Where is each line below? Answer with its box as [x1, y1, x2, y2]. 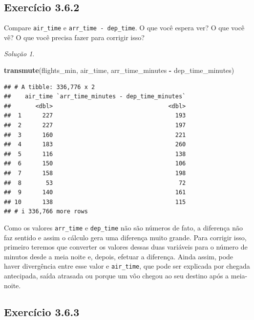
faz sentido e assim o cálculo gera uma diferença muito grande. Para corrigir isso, [4, 232, 247, 242]
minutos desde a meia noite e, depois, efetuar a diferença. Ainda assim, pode [4, 251, 233, 261]
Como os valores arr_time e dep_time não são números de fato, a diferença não [4, 222, 243, 232]
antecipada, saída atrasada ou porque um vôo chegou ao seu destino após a [4, 271, 229, 281]
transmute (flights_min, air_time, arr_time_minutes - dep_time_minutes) [4, 65, 234, 75]
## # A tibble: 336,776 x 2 [4, 83, 95, 91]
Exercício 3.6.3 [4, 304, 80, 319]
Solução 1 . [4, 48, 35, 59]
